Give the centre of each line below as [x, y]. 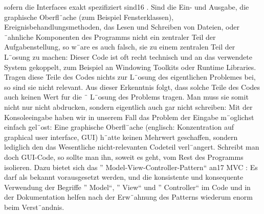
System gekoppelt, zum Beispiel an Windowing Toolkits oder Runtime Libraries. [130, 67]
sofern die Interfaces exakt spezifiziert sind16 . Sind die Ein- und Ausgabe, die [127, 7]
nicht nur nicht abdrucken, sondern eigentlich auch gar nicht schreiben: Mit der [128, 106]
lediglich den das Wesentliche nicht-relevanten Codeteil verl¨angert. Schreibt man [132, 147]
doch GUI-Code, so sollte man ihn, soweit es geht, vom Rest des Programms [124, 157]
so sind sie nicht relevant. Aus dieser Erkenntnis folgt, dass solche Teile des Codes [132, 87]
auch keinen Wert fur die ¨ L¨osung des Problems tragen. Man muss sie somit [126, 97]
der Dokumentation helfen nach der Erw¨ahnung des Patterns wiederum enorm [128, 197]
